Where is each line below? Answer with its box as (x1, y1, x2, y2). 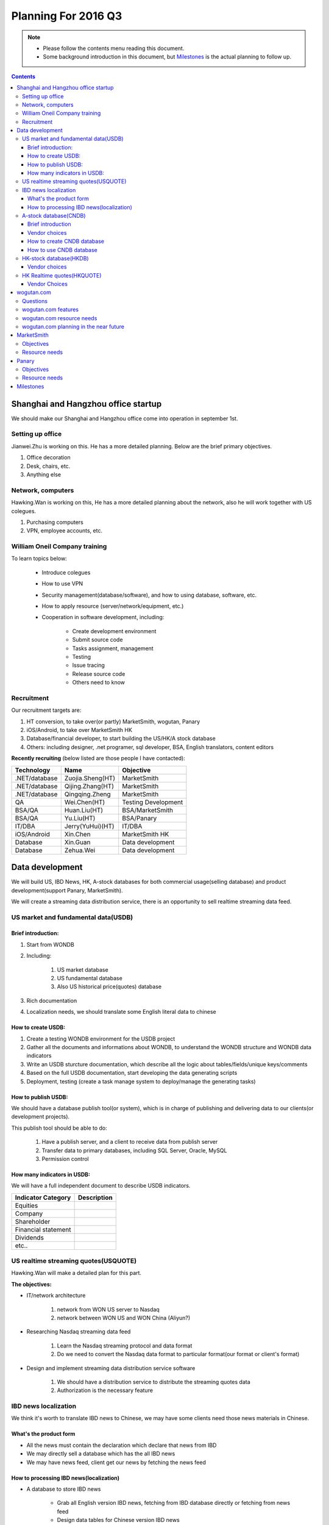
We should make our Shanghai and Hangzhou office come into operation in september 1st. (11, 415, 238, 422)
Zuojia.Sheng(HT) (64, 773, 116, 782)
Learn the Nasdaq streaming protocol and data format (57, 1342, 193, 1349)
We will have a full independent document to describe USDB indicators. (11, 1182, 191, 1189)
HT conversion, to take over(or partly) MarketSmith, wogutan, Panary (26, 717, 200, 725)
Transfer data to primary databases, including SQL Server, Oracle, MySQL (41, 1147, 227, 1154)
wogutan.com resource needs (22, 314, 97, 321)
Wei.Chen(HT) (64, 798, 105, 806)
